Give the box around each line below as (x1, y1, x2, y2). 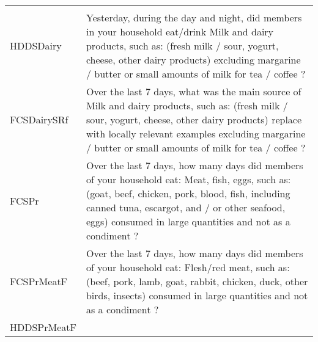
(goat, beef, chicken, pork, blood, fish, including (86, 186, 290, 200)
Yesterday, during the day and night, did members (86, 10, 302, 24)
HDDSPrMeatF (10, 320, 76, 334)
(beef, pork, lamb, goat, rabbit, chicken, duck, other (86, 274, 308, 288)
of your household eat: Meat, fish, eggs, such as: (86, 172, 291, 186)
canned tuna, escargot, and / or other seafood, (86, 200, 286, 214)
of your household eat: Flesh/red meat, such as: (86, 260, 290, 274)
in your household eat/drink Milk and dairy (86, 24, 274, 38)
